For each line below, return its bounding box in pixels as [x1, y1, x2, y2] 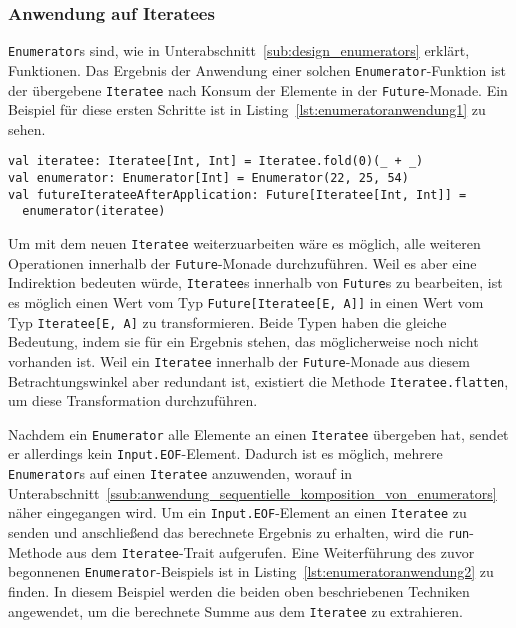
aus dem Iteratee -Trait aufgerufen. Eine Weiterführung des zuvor [66, 541, 475, 562]
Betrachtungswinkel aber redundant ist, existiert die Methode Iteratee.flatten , [8, 370, 509, 391]
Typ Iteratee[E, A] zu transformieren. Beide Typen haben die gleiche [8, 311, 447, 332]
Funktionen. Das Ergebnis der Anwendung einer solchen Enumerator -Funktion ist [8, 59, 506, 80]
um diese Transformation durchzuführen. [8, 390, 258, 411]
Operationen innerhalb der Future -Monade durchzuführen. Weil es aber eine [8, 252, 477, 273]
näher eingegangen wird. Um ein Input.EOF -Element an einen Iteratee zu [8, 502, 467, 523]
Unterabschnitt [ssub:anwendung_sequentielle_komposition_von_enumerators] [8, 482, 497, 503]
